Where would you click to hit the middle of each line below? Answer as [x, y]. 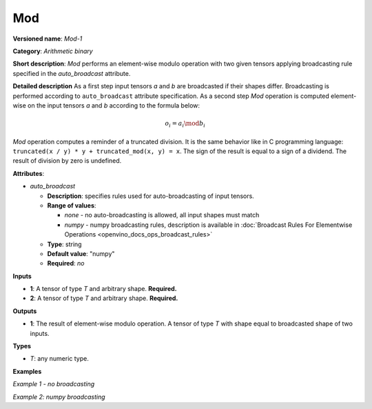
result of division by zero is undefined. [67, 161]
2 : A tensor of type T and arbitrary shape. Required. [104, 298]
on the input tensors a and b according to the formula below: [114, 105]
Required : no [66, 263]
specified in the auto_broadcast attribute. [72, 73]
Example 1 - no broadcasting [54, 384]
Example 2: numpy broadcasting [59, 397]
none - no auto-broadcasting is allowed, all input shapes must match [162, 215]
